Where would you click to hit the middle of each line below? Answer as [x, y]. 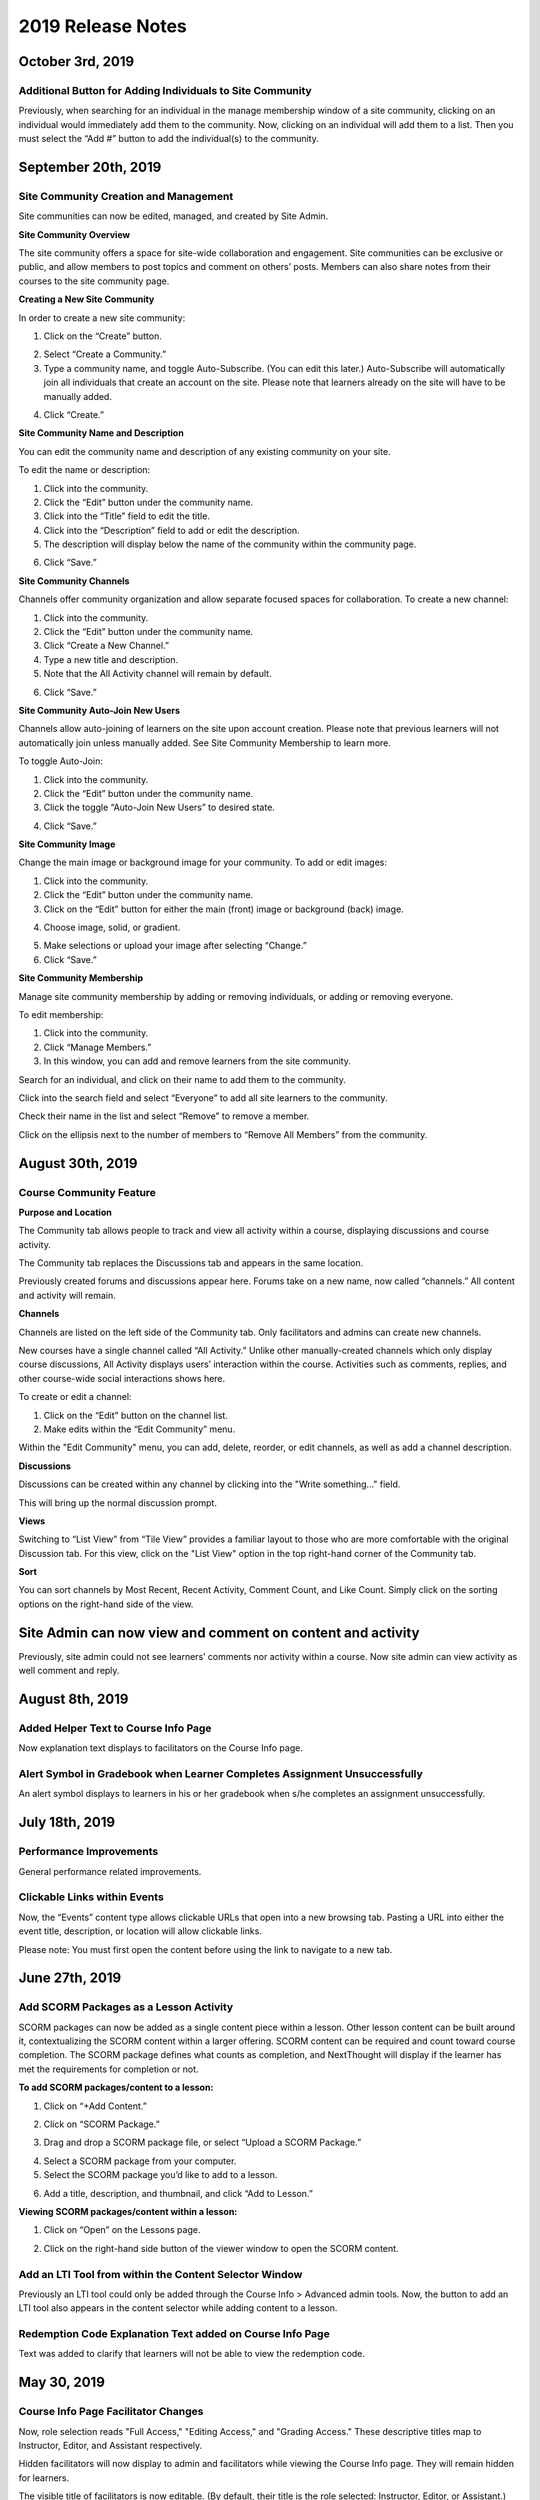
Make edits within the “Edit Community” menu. [139, 1429]
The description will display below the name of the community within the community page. [230, 544]
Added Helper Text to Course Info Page [115, 1728]
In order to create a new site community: [102, 317]
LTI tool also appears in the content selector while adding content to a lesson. [178, 2308]
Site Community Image [67, 844]
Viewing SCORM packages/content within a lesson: [128, 2211]
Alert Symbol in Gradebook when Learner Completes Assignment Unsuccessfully [221, 1774]
